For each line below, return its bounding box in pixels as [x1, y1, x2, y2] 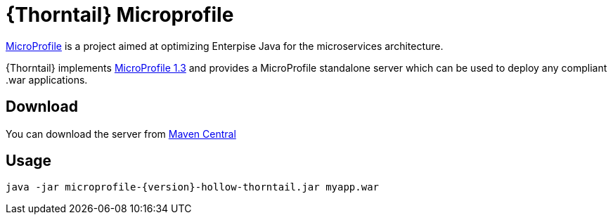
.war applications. [6, 73, 88, 86]
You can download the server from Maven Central [6, 127, 236, 140]
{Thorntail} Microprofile [6, 3, 234, 27]
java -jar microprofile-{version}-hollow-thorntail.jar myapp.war [6, 181, 380, 193]
